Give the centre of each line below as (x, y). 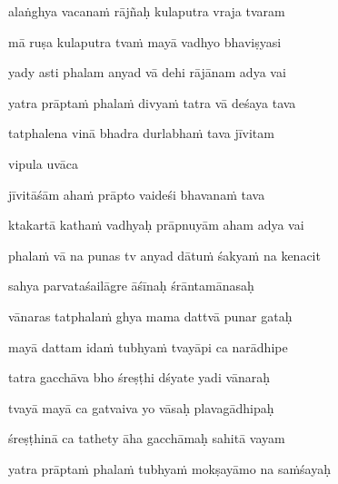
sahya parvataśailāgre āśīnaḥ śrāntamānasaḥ (131, 286)
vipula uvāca (44, 163)
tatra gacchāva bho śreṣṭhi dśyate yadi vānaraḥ (139, 377)
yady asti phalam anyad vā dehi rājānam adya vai (147, 72)
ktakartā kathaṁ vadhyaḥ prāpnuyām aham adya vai (156, 225)
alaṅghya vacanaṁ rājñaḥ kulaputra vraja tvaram (147, 11)
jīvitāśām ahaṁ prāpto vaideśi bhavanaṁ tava (137, 194)
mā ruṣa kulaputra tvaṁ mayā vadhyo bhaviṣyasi (145, 41)
